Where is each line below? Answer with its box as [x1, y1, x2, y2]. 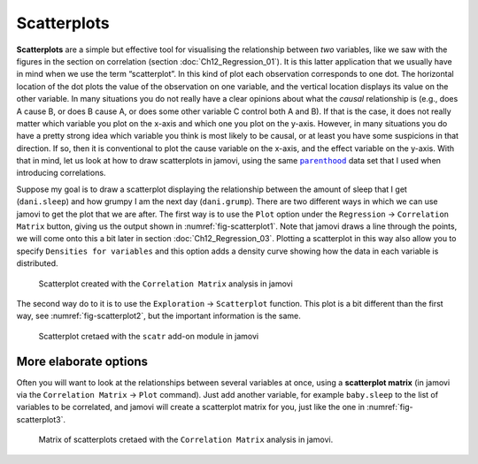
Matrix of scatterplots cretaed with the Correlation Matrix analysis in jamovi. [38, 434, 334, 445]
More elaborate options [16, 354, 149, 369]
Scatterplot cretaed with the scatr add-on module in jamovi [38, 331, 259, 341]
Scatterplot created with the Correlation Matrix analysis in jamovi [38, 278, 294, 289]
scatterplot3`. [16, 414, 66, 424]
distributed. [16, 258, 58, 269]
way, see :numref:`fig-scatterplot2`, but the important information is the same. [16, 310, 301, 322]
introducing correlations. [16, 168, 106, 179]
